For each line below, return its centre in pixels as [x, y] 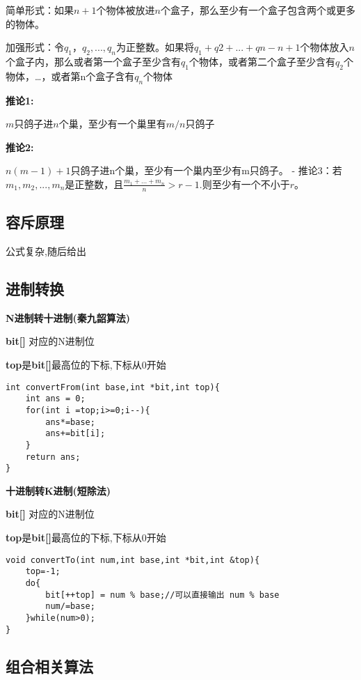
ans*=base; [70, 422]
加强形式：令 [35, 47]
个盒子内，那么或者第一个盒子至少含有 [93, 61]
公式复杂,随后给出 [46, 250]
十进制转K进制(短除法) [58, 490]
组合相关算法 [49, 666]
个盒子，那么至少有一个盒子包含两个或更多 [258, 10]
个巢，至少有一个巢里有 [112, 124]
